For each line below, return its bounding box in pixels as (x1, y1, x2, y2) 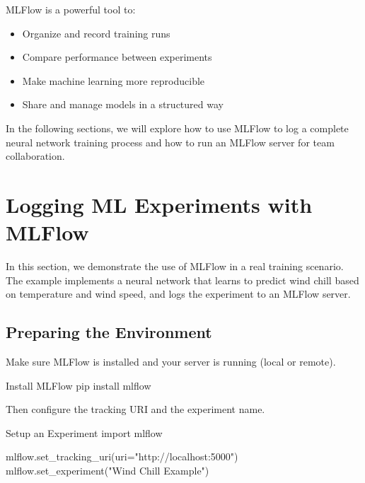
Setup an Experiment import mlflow (6, 425, 163, 440)
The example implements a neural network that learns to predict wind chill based (6, 272, 359, 287)
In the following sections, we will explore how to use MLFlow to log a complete (6, 120, 349, 135)
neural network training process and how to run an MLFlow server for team (6, 134, 335, 149)
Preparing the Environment (6, 321, 212, 343)
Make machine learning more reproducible (22, 73, 205, 88)
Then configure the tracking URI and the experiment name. (6, 402, 265, 417)
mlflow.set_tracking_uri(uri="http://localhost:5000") (6, 449, 238, 464)
